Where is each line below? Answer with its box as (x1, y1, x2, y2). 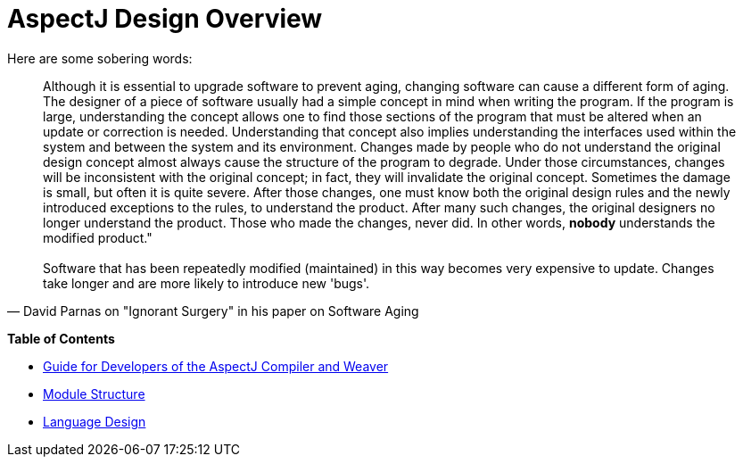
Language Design (43, 413, 146, 429)
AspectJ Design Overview (7, 4, 323, 34)
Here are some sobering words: (7, 50, 193, 66)
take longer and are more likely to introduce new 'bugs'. (43, 275, 370, 291)
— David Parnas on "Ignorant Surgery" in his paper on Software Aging (7, 302, 419, 319)
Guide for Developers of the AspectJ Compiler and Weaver (43, 358, 389, 374)
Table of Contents (7, 330, 115, 346)
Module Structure (43, 385, 145, 402)
